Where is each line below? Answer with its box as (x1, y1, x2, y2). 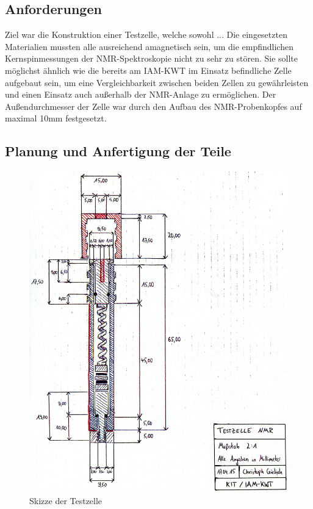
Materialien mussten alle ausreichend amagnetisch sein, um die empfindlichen (5, 40, 293, 52)
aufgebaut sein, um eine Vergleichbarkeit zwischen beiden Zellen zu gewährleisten (5, 76, 309, 88)
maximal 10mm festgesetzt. (5, 112, 107, 125)
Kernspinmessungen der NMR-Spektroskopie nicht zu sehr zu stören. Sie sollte (5, 52, 298, 65)
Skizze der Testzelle (29, 494, 103, 507)
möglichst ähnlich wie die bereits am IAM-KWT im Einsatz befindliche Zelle (5, 63, 292, 76)
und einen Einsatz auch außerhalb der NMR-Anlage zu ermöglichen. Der (5, 88, 276, 101)
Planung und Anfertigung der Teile (5, 142, 231, 161)
